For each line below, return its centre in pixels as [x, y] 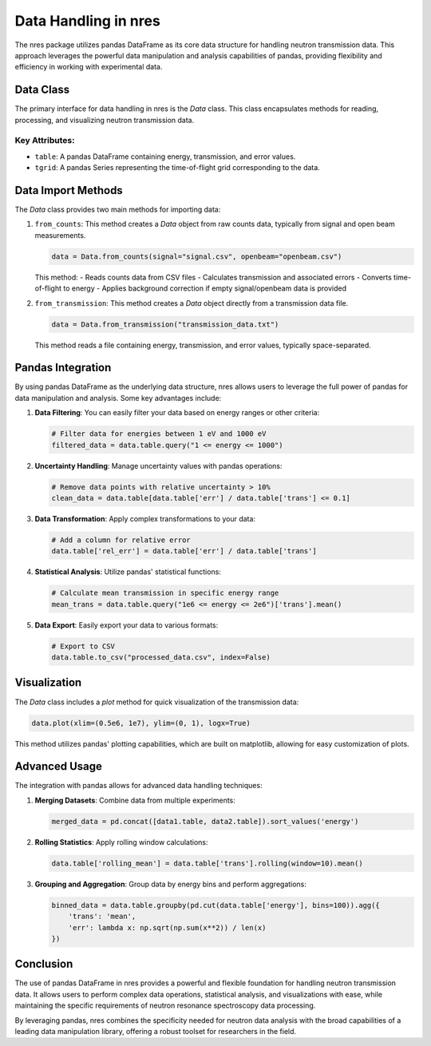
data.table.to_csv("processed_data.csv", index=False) [161, 658]
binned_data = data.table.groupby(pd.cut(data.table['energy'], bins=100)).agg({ [216, 905]
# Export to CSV [83, 646]
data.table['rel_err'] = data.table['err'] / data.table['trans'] [184, 551]
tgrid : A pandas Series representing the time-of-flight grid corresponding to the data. [178, 168]
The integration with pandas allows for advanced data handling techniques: [138, 786]
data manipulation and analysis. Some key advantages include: [118, 398]
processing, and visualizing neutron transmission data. [105, 120]
